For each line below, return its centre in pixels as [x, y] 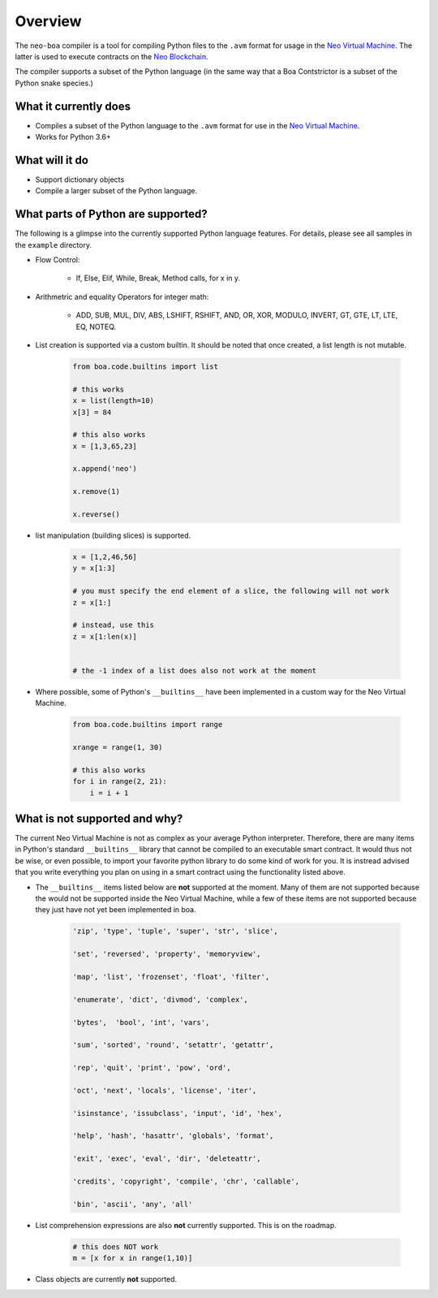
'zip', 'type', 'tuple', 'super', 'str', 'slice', [176, 931]
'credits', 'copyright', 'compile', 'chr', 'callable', [186, 1181]
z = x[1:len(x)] [105, 636]
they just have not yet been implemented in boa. [116, 910]
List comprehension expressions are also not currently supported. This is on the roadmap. [186, 1225]
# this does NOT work [116, 1246]
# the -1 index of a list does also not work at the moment [195, 671]
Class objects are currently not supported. [106, 1279]
